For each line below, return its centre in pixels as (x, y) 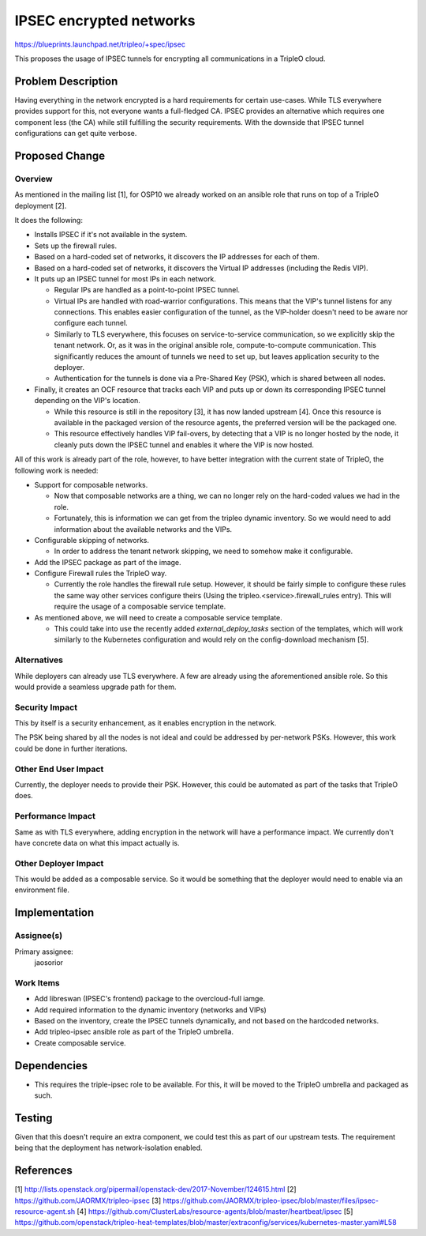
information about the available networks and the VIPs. (143, 529)
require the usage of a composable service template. (140, 607)
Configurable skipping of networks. (92, 540)
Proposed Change (60, 155)
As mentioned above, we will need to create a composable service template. (159, 617)
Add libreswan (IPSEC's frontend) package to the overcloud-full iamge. (150, 999)
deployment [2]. (41, 205)
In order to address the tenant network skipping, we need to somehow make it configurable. (204, 551)
